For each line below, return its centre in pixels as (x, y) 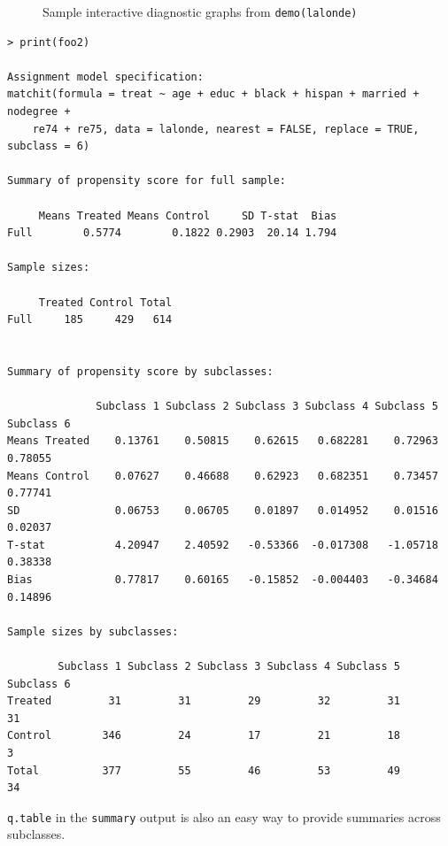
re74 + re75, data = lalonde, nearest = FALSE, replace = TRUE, (226, 129)
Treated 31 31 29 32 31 (204, 701)
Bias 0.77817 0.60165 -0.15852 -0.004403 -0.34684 (223, 580)
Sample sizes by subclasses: (93, 631)
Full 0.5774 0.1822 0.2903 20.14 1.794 (172, 233)
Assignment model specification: (105, 77)
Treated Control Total (105, 302)
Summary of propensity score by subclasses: (140, 371)
